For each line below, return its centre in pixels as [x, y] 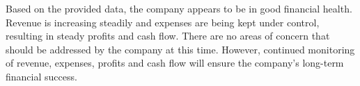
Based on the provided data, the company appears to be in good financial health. [179, 8]
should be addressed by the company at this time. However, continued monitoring [180, 49]
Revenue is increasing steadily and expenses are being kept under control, [163, 22]
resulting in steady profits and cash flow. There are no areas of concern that [168, 36]
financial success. [41, 76]
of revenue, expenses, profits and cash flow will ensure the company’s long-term [175, 63]
